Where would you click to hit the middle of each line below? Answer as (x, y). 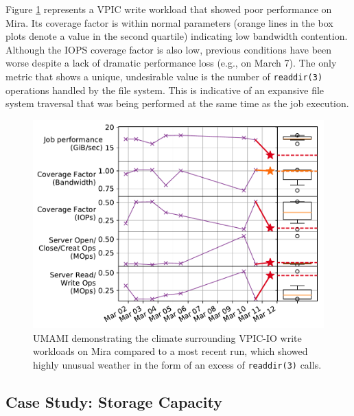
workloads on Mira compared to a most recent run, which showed (170, 351)
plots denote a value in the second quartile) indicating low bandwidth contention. (177, 36)
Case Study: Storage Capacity (114, 401)
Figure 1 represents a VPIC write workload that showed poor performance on (169, 9)
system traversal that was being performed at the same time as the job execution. (177, 103)
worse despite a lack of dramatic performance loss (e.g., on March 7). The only (171, 63)
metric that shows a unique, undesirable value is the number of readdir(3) (164, 76)
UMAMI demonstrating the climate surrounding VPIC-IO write (167, 337)
